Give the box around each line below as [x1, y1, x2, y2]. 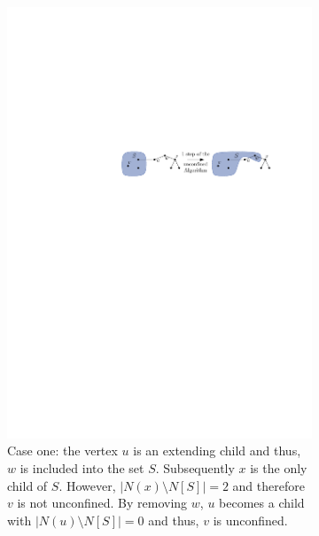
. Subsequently [155, 458, 235, 477]
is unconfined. [213, 510, 288, 529]
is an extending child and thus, [133, 441, 301, 460]
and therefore [232, 476, 305, 494]
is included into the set [19, 458, 144, 477]
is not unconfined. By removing [17, 493, 188, 512]
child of [7, 476, 48, 494]
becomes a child [219, 493, 305, 512]
